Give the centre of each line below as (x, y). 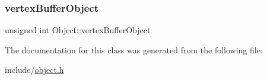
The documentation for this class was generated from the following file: (134, 49)
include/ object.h (34, 70)
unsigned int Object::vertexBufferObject (78, 30)
